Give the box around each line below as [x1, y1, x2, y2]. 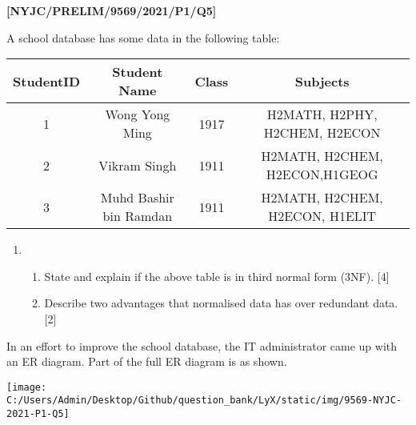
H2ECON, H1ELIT [268, 206, 377, 226]
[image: [6, 381, 47, 393]
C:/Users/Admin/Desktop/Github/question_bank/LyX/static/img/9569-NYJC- [6, 395, 402, 407]
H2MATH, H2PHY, [266, 105, 378, 124]
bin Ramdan [102, 206, 173, 226]
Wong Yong [105, 105, 170, 124]
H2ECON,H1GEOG [266, 165, 378, 184]
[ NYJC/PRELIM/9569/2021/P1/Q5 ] [6, 2, 217, 18]
